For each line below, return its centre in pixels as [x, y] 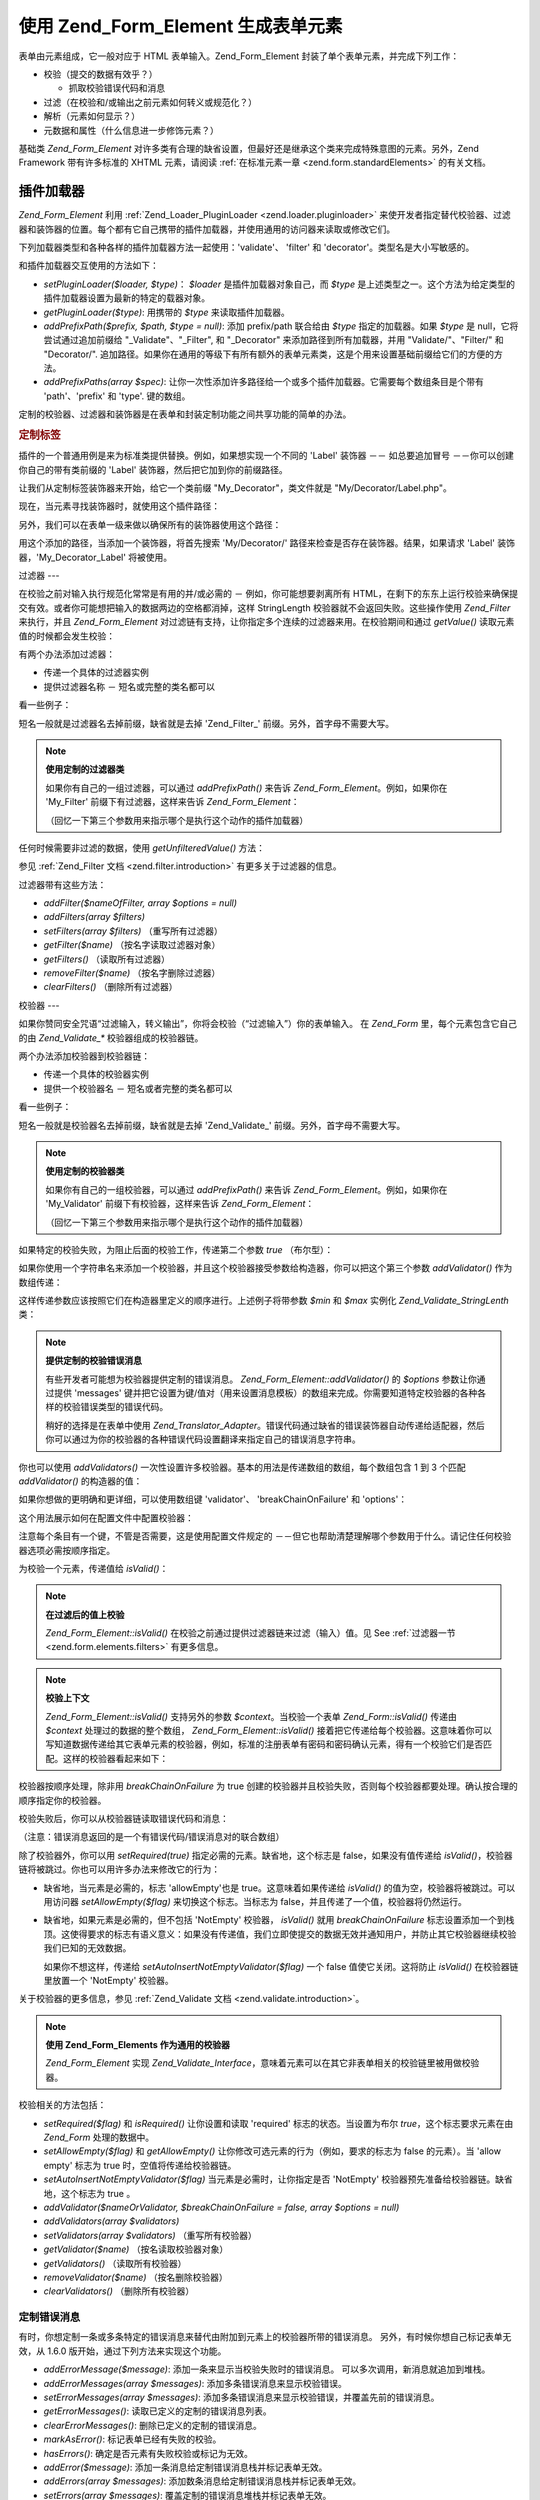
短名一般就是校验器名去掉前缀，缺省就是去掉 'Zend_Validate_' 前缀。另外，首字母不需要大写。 [212, 1125]
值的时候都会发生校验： [66, 636]
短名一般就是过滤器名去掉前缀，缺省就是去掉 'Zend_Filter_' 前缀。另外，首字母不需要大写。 [206, 723]
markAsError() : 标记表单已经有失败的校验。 [132, 2439]
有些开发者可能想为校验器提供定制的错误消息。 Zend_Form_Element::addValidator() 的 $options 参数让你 [261, 1379]
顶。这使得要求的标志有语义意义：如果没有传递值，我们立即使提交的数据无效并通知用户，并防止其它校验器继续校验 [280, 1934]
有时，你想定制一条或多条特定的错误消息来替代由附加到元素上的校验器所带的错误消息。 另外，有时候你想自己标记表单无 [265, 2337]
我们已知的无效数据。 [87, 1948]
